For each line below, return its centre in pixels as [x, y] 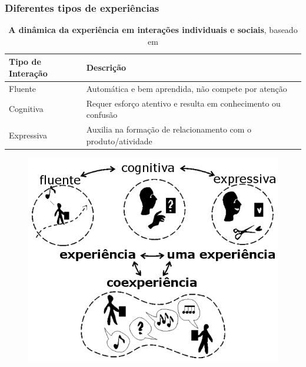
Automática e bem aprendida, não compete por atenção [187, 88]
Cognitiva [26, 109]
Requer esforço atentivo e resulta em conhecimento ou [183, 103]
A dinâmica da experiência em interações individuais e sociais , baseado [153, 30]
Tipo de [25, 62]
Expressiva [28, 135]
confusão [102, 115]
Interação [28, 73]
